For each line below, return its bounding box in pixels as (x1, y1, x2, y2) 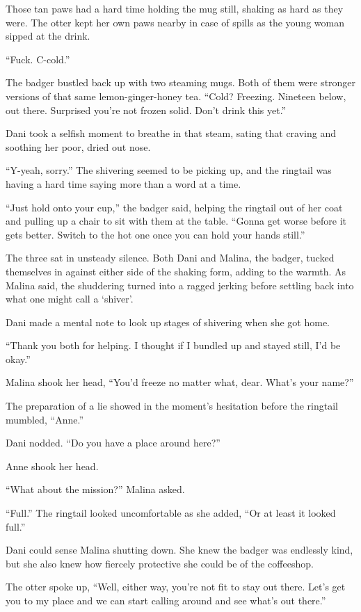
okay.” (6, 351, 31, 366)
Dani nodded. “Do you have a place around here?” (6, 435, 220, 450)
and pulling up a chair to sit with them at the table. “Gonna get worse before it (6, 214, 346, 228)
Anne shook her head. (6, 458, 99, 473)
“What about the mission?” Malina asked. (6, 482, 185, 497)
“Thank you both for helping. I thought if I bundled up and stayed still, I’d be (6, 338, 341, 353)
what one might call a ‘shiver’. (6, 291, 134, 306)
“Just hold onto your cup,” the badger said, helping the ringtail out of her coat (6, 200, 343, 214)
